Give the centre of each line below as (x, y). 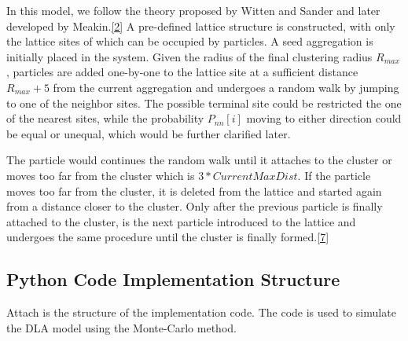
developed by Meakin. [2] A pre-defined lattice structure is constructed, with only (201, 26)
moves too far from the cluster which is (101, 175)
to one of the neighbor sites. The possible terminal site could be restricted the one (204, 103)
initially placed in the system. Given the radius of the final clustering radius (189, 56)
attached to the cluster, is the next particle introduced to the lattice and (181, 221)
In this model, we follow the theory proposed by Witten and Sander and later (193, 10)
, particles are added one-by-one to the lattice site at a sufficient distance (182, 72)
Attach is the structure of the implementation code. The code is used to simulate (201, 312)
